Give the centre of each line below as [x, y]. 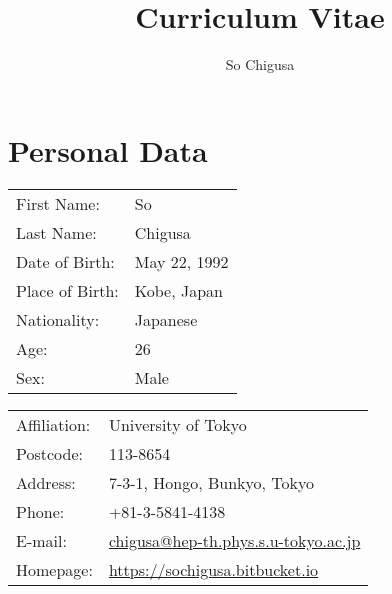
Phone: [40, 511]
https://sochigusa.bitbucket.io [213, 569]
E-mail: [41, 540]
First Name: [58, 203]
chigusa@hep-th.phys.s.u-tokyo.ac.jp [234, 540]
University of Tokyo [177, 424]
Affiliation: [53, 424]
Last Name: [56, 232]
